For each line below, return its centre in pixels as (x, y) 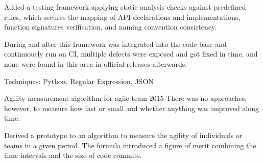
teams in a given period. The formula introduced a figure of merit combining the (130, 145)
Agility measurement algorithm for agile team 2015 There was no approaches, (126, 98)
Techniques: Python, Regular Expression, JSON (79, 81)
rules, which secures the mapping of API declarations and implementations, (122, 17)
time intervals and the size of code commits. (73, 155)
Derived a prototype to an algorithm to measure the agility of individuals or (123, 135)
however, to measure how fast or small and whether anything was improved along (132, 108)
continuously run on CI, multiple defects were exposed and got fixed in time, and (131, 54)
